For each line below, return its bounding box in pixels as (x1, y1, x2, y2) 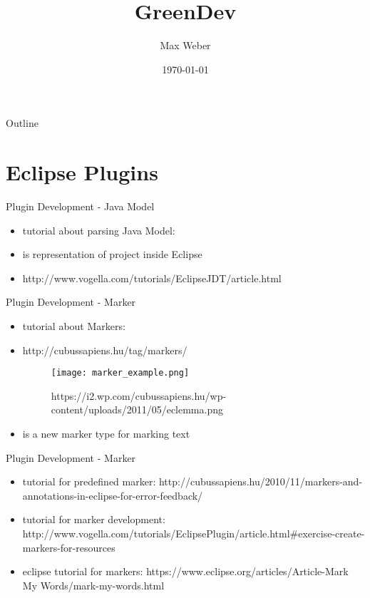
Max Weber (160, 38, 211, 53)
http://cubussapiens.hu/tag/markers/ (22, 342, 187, 357)
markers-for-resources (22, 540, 115, 555)
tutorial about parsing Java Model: (22, 222, 175, 237)
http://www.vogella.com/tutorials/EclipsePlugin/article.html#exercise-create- (22, 526, 365, 540)
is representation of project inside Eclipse (22, 247, 202, 262)
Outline (6, 115, 38, 130)
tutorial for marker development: (22, 512, 165, 527)
